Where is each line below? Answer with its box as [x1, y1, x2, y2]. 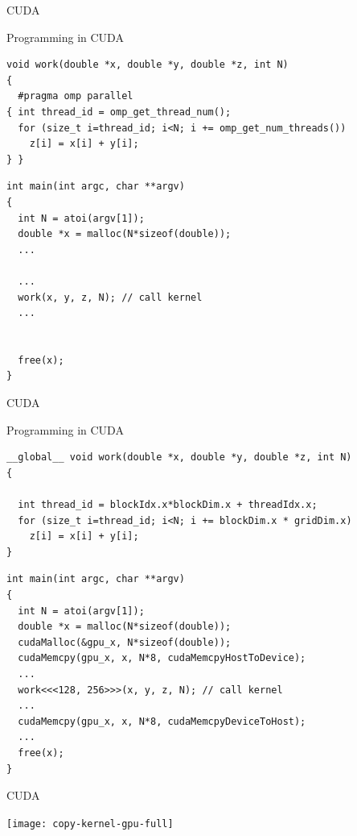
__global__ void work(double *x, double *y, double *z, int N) [6, 451, 352, 464]
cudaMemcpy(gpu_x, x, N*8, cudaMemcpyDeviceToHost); [18, 715, 306, 727]
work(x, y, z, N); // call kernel [18, 291, 203, 303]
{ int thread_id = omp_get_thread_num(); [6, 106, 232, 118]
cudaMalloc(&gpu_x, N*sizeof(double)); [18, 636, 232, 648]
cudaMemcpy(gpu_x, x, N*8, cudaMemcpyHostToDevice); [18, 652, 306, 664]
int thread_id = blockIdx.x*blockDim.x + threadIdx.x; [18, 499, 318, 511]
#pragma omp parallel [18, 90, 133, 102]
